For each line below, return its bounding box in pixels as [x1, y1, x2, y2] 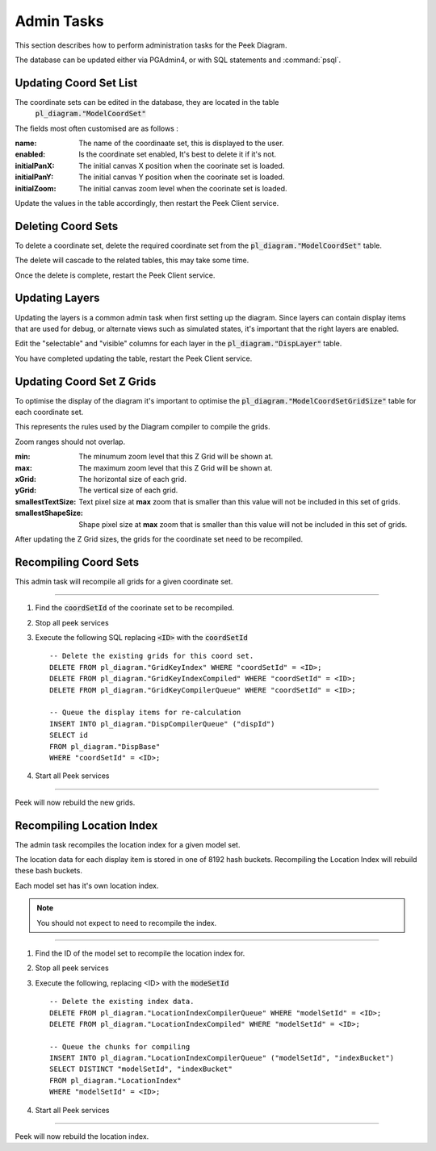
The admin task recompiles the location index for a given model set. [15, 839, 241, 849]
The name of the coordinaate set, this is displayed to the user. [78, 138, 284, 149]
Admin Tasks [15, 12, 104, 30]
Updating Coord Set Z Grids [15, 375, 157, 388]
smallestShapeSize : [15, 509, 84, 518]
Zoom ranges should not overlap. [15, 437, 125, 446]
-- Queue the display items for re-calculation [49, 708, 241, 718]
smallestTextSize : [15, 496, 77, 506]
